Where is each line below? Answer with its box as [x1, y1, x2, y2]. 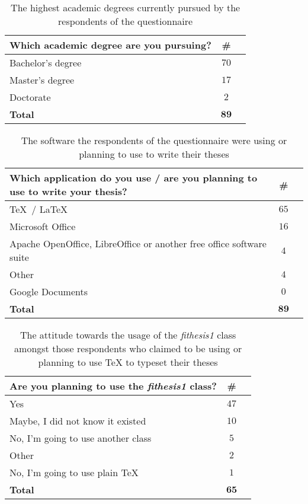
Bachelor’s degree [9, 56, 82, 69]
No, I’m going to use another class [9, 431, 152, 445]
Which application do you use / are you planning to [9, 171, 258, 184]
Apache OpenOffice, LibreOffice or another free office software [9, 237, 267, 250]
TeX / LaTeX [9, 202, 68, 216]
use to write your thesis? [9, 184, 127, 198]
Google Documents [9, 285, 88, 298]
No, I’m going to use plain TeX [9, 465, 139, 479]
